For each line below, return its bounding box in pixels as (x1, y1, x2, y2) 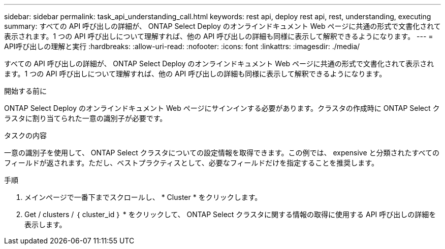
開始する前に (4, 87, 47, 95)
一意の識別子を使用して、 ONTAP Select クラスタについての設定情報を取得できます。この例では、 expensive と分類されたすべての (4, 148, 439, 157)
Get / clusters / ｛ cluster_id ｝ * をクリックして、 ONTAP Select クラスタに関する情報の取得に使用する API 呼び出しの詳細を (24, 210, 436, 219)
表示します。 (24, 220, 67, 229)
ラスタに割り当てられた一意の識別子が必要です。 (4, 114, 167, 122)
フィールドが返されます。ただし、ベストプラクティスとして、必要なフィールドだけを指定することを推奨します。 (4, 158, 378, 167)
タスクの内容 (4, 131, 47, 140)
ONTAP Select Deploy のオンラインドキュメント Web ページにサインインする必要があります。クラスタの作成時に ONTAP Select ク (4, 104, 440, 112)
